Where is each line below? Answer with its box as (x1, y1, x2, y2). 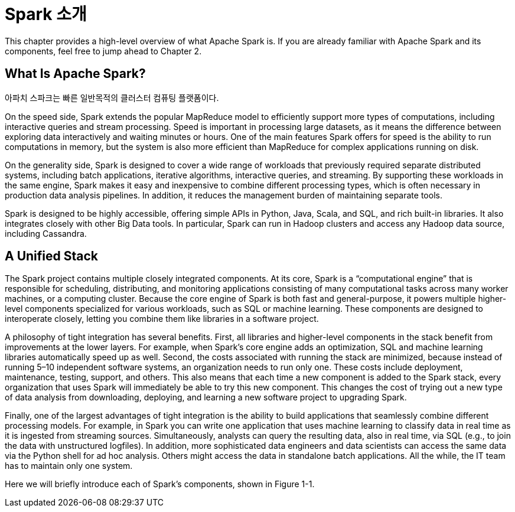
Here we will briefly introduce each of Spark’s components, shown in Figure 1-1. (5, 479, 315, 490)
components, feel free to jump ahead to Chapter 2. (5, 45, 202, 56)
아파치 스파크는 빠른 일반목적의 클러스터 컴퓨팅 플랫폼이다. (5, 92, 219, 103)
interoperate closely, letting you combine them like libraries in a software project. (5, 314, 319, 324)
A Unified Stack (5, 249, 99, 264)
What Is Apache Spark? (5, 66, 146, 81)
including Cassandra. (5, 228, 87, 239)
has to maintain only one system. (5, 461, 133, 471)
